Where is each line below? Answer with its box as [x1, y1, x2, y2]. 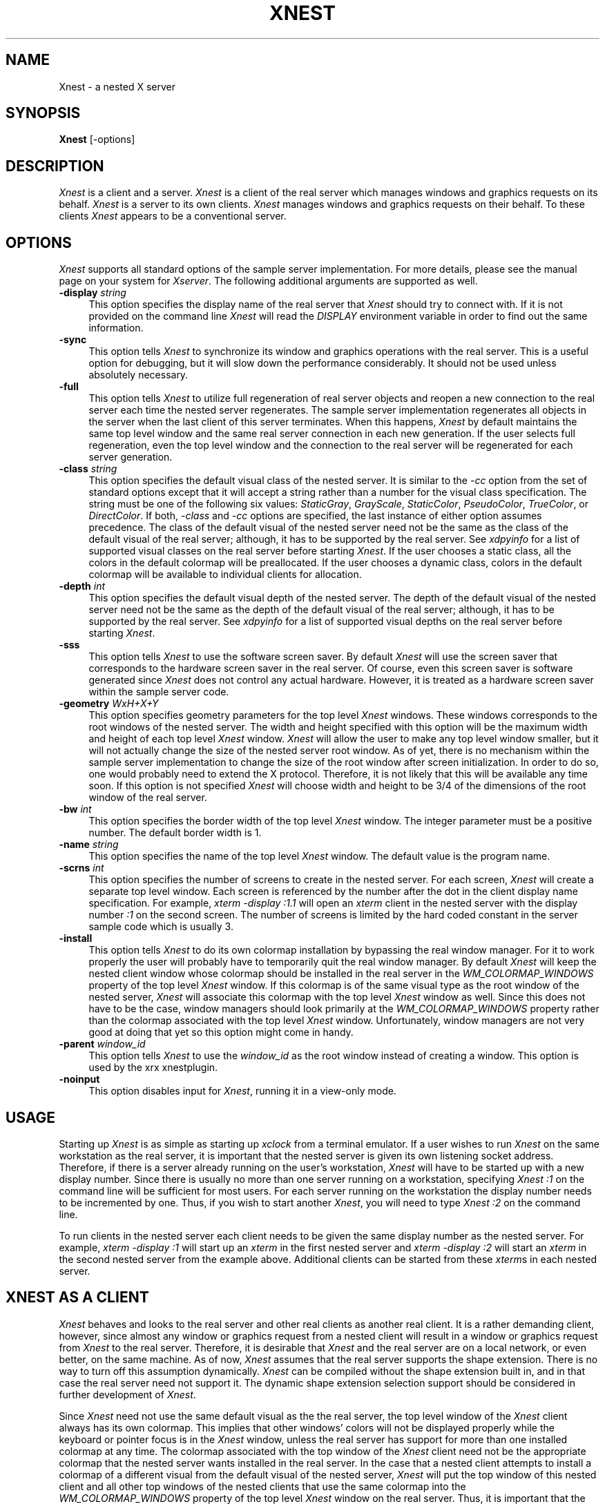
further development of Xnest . [59, 1388, 196, 1400]
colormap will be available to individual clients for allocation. [88, 568, 362, 581]
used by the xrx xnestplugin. [88, 1061, 218, 1074]
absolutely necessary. [88, 369, 189, 381]
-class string [59, 463, 117, 475]
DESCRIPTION [6, 157, 104, 175]
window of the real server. [88, 791, 207, 804]
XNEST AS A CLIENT [6, 1289, 149, 1307]
